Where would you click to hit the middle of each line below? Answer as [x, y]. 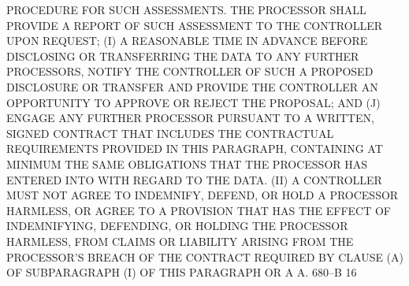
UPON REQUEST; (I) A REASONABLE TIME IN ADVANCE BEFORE [187, 41]
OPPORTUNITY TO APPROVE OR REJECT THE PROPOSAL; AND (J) [193, 102]
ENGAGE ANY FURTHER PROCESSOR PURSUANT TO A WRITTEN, [190, 118]
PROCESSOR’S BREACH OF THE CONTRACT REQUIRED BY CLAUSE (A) [205, 256]
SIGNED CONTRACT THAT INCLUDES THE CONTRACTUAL [170, 133]
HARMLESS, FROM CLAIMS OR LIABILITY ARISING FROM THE [180, 241]
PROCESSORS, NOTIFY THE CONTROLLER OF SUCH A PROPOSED [190, 71]
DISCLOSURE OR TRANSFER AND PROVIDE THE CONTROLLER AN [192, 86]
